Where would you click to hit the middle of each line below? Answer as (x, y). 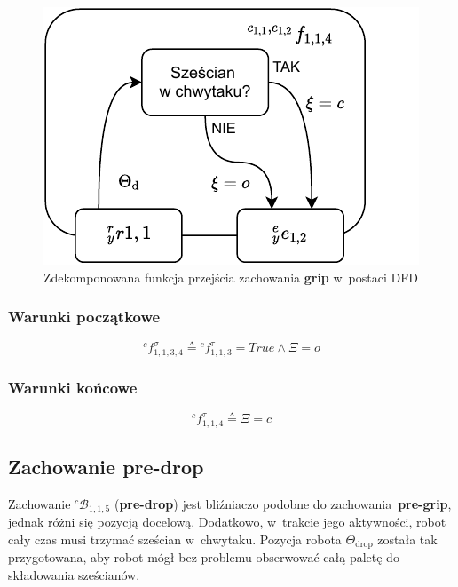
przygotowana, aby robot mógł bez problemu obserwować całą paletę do (204, 557)
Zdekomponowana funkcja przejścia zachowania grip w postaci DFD (231, 277)
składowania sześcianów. (74, 574)
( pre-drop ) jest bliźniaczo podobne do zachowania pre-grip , (283, 503)
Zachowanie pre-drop (106, 466)
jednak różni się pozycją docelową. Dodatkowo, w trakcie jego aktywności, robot (227, 522)
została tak (407, 539)
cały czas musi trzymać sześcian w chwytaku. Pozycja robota (175, 539)
